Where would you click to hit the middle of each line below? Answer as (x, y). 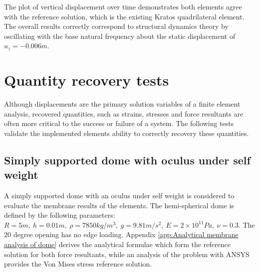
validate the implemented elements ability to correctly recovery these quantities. (127, 133)
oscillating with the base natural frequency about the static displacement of (120, 36)
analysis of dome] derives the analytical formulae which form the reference (117, 244)
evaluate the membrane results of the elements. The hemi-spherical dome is (119, 205)
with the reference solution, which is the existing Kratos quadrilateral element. (124, 16)
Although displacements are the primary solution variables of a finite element (122, 104)
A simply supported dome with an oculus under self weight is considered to (119, 196)
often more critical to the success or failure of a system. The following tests (119, 123)
